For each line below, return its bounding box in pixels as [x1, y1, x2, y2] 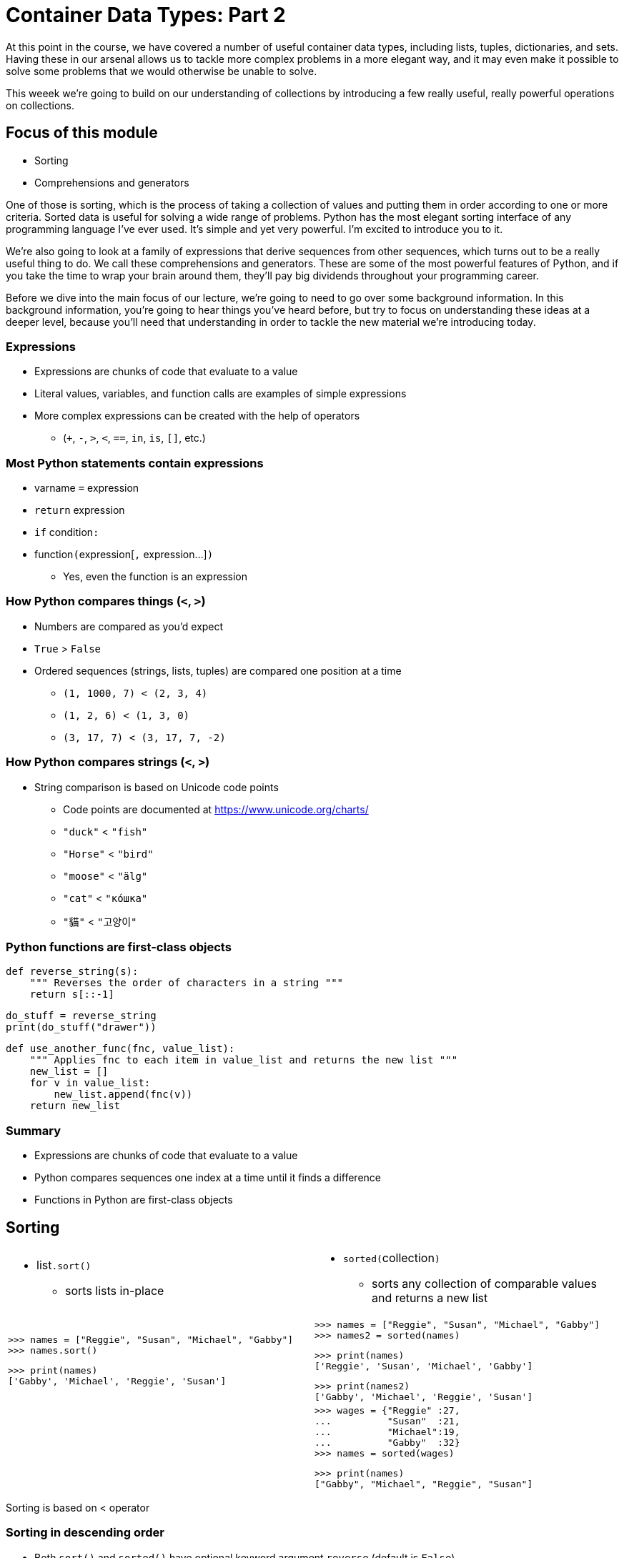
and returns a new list [372, 1290, 488, 1305]
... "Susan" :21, [315, 1415, 460, 1426]
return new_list [29, 1100, 121, 1112]
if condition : [34, 526, 99, 539]
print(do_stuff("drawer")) [6, 1021, 157, 1033]
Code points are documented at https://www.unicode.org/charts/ [63, 803, 369, 815]
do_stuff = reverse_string [6, 1010, 157, 1022]
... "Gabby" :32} [315, 1437, 460, 1448]
